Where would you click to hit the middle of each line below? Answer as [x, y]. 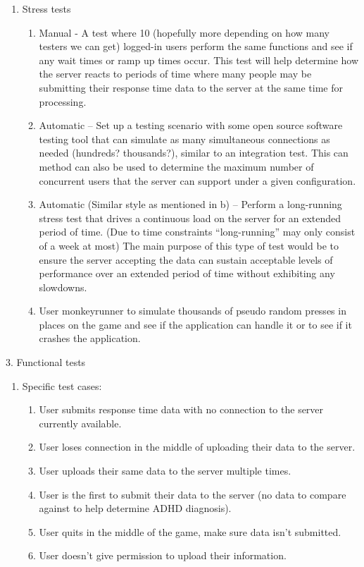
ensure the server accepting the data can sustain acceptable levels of [186, 259]
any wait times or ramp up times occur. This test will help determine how [199, 60]
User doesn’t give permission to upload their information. [163, 555]
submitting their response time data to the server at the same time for [191, 87]
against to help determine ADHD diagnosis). [135, 508]
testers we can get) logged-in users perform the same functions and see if [196, 46]
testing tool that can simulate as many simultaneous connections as [184, 139]
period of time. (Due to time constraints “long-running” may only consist [197, 232]
